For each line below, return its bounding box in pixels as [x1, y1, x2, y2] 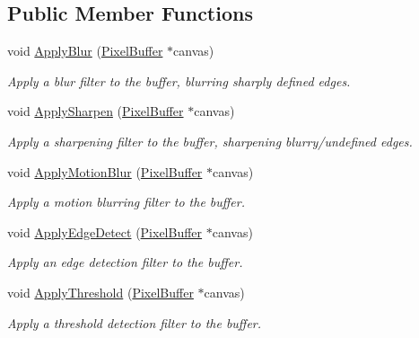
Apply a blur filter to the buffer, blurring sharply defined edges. [7, 71, 351, 90]
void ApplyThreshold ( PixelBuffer [7, 282, 194, 301]
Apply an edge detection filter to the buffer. [7, 253, 243, 271]
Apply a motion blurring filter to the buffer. [7, 192, 246, 211]
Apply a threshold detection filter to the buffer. [7, 313, 262, 332]
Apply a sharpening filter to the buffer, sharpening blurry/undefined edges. [7, 131, 413, 150]
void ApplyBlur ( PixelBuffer [7, 41, 163, 60]
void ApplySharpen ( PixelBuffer [7, 102, 184, 120]
